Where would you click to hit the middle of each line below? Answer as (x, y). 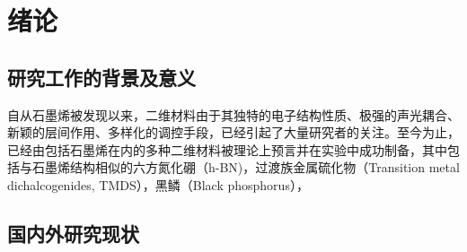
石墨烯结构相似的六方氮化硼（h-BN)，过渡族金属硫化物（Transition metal (246, 167)
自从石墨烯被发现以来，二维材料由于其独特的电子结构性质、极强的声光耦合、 (233, 114)
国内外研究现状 (73, 233)
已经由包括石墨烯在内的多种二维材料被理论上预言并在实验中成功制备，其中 (227, 149)
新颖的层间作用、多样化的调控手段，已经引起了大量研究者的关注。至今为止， (233, 132)
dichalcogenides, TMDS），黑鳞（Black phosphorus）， (158, 184)
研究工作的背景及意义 (101, 77)
